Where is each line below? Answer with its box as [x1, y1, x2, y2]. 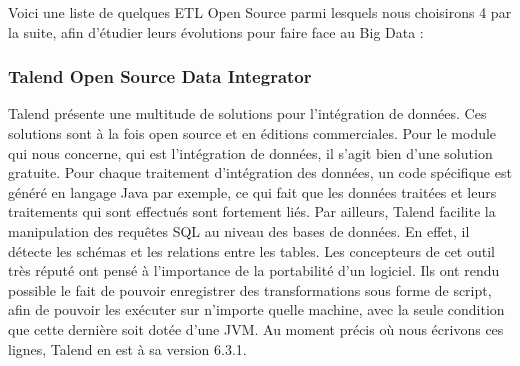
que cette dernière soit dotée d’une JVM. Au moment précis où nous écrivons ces [8, 318, 504, 339]
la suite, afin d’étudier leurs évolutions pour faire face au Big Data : [8, 21, 424, 42]
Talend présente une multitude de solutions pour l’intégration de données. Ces [8, 103, 487, 124]
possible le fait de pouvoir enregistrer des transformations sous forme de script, [8, 279, 492, 300]
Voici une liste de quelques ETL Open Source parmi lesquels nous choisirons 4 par [8, 2, 512, 22]
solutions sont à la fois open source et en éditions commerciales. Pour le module [8, 123, 497, 143]
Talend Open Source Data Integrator [8, 64, 312, 89]
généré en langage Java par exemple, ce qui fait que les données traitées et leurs [8, 181, 497, 202]
